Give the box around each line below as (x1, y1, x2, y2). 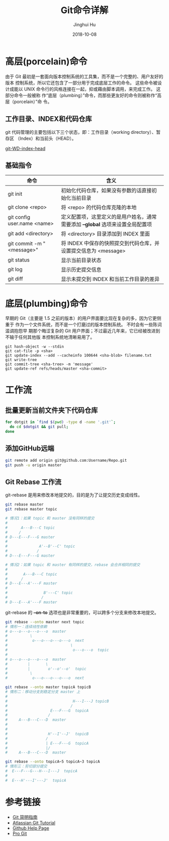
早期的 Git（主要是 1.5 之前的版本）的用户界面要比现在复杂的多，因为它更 (5, 315, 157, 321)
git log (8, 266, 23, 273)
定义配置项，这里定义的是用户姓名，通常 (61, 213, 157, 220)
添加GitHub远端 (5, 444, 54, 453)
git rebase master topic (5, 507, 57, 512)
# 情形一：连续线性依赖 (5, 624, 48, 629)
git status (8, 257, 30, 264)
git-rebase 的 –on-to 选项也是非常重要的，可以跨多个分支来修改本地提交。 (5, 609, 159, 615)
